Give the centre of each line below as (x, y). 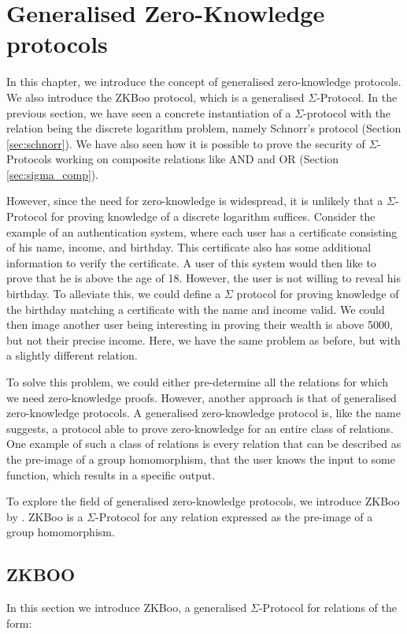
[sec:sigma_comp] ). (53, 174)
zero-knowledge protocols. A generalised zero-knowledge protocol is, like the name (203, 413)
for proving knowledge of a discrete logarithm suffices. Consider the (213, 216)
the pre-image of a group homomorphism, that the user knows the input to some (201, 459)
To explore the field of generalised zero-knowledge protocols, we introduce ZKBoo (203, 501)
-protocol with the (347, 112)
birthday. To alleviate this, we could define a (114, 294)
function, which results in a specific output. (111, 474)
